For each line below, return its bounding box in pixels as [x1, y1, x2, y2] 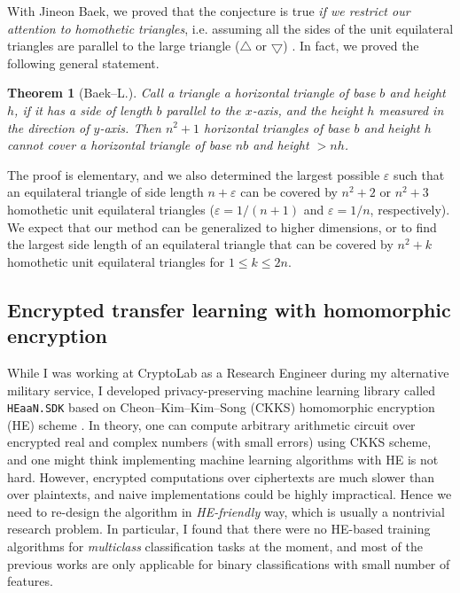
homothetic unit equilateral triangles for [7, 252, 225, 270]
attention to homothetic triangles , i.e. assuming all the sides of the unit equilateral [7, 19, 454, 37]
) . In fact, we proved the [283, 36, 419, 55]
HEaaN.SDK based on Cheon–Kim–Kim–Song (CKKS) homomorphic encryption [7, 398, 435, 417]
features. [7, 572, 53, 590]
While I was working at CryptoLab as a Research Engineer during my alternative [7, 363, 449, 381]
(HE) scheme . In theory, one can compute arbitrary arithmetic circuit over [7, 415, 416, 433]
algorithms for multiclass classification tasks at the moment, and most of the [7, 536, 423, 555]
